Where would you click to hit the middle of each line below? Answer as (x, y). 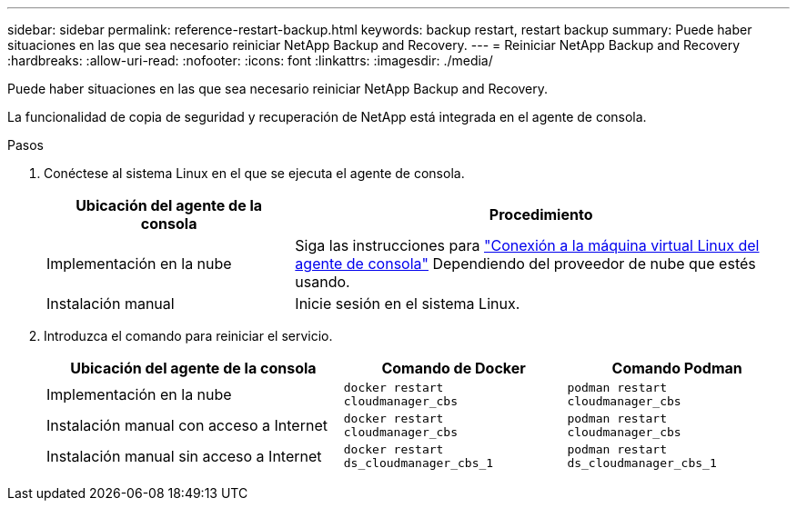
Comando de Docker (454, 368)
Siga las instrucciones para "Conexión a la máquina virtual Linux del (527, 245)
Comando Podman (677, 368)
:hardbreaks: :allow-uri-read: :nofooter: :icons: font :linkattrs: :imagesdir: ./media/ (250, 60)
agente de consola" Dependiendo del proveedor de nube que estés (525, 264)
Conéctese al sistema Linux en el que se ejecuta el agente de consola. (254, 173)
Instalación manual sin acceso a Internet (184, 456)
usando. (323, 282)
